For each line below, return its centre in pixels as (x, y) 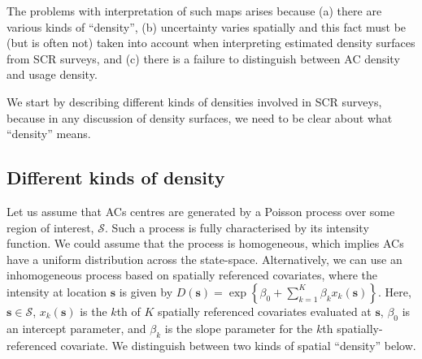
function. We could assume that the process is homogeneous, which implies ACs (205, 243)
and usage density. (52, 74)
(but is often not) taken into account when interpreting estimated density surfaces (211, 43)
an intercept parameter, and (76, 328)
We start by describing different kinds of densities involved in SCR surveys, (194, 101)
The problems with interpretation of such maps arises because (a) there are (194, 11)
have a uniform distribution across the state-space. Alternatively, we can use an (204, 259)
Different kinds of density (116, 177)
